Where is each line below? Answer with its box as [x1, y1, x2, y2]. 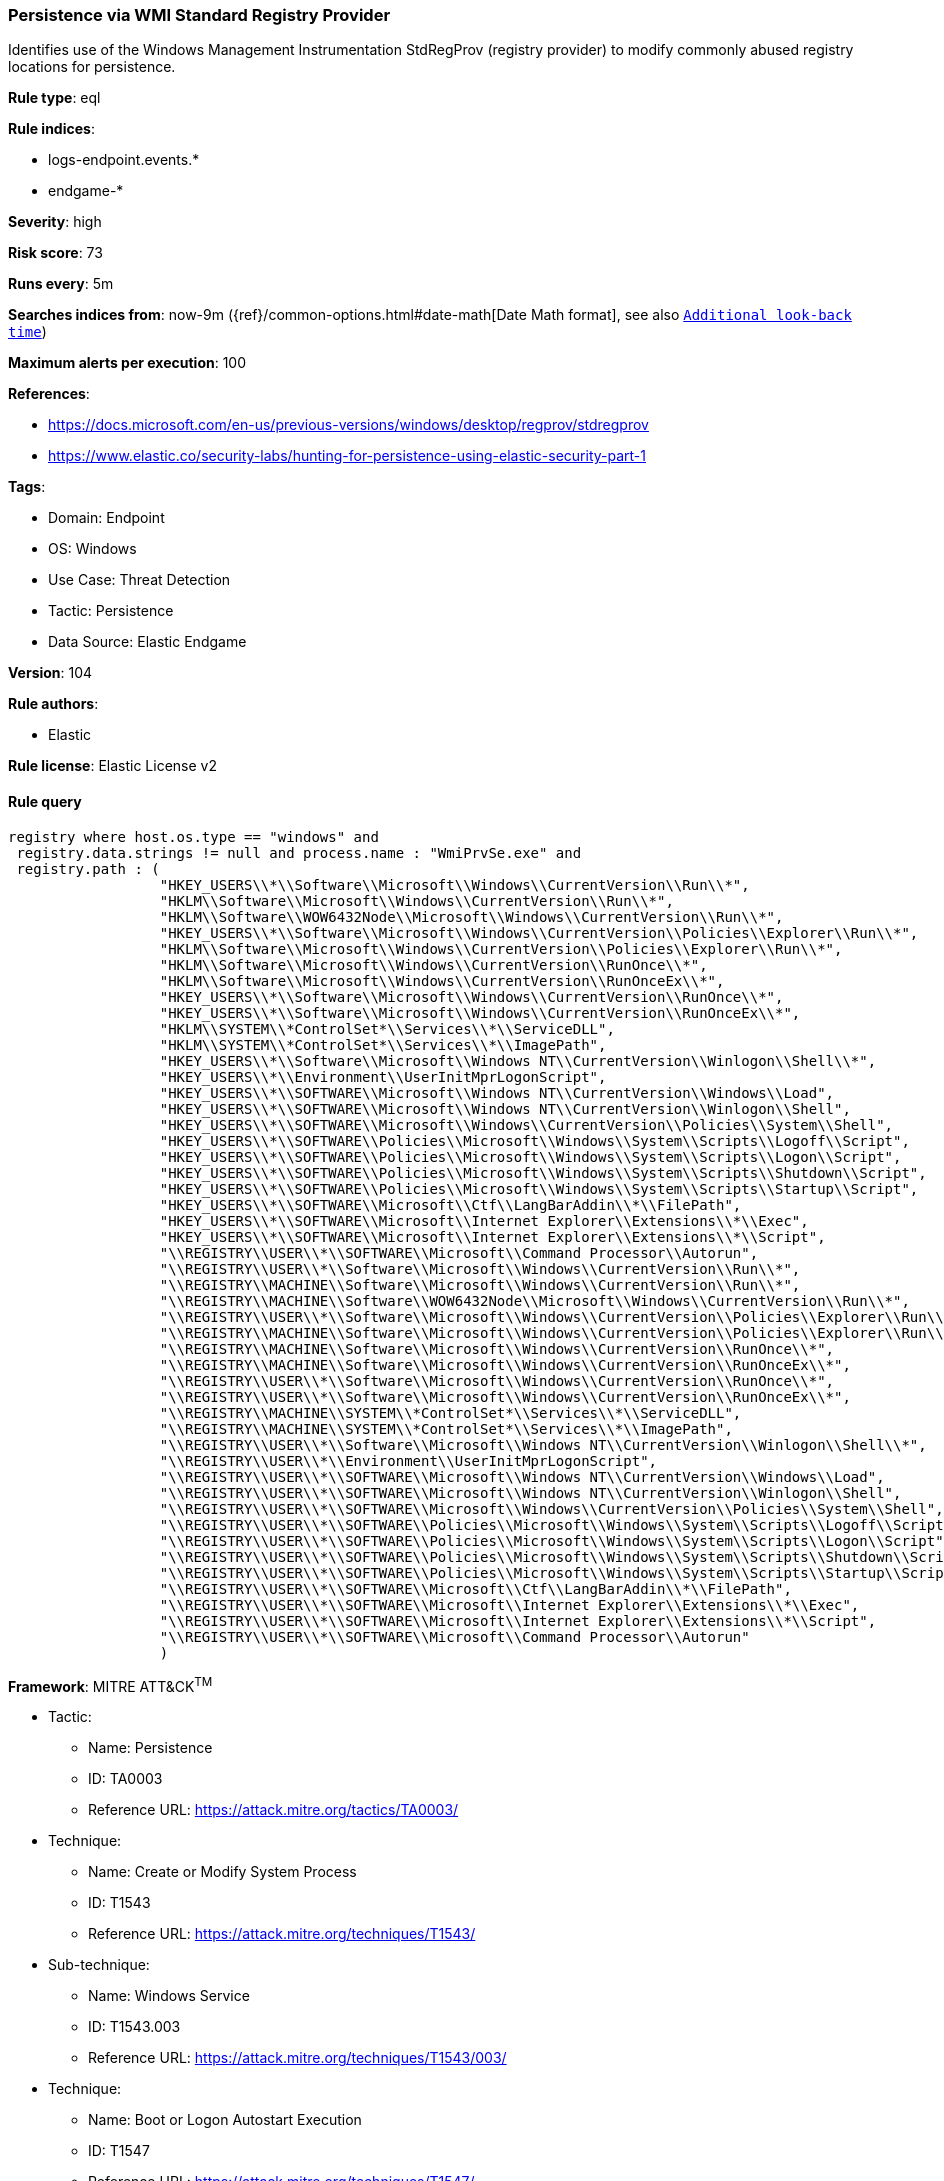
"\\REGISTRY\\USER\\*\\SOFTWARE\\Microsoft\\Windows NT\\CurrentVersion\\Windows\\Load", [159, 1468, 885, 1485]
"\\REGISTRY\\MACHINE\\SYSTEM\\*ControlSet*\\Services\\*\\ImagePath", [159, 1420, 733, 1437]
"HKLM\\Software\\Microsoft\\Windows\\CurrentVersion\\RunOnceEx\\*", [159, 972, 725, 989]
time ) [8, 323, 47, 341]
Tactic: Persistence [48, 602, 174, 620]
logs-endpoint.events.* [48, 151, 200, 169]
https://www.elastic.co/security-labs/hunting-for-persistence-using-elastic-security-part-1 [48, 447, 647, 465]
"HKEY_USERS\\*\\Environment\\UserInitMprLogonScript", [159, 1068, 607, 1085]
